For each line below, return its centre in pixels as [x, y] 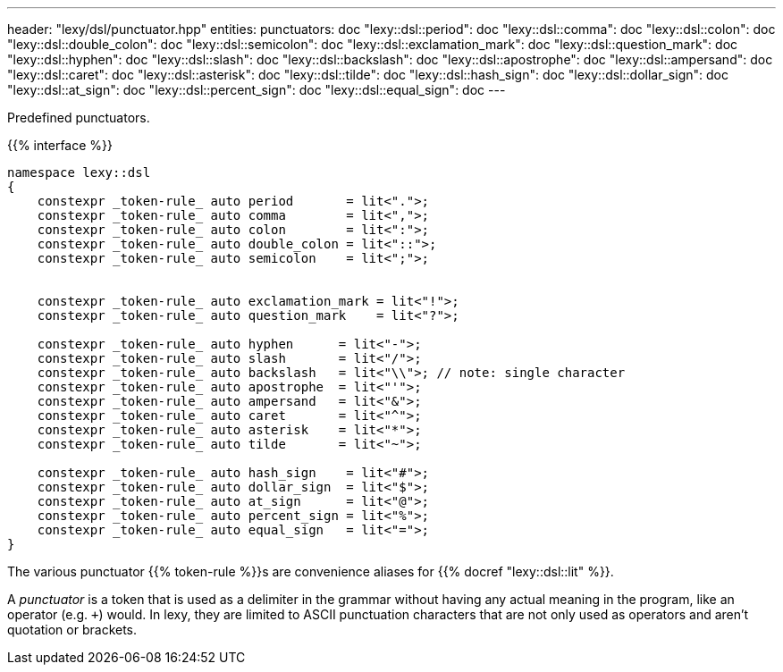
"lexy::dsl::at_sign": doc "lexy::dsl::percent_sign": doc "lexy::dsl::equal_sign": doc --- [257, 90]
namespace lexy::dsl [79, 172]
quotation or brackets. [72, 630]
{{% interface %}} [60, 145]
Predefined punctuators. [79, 118]
